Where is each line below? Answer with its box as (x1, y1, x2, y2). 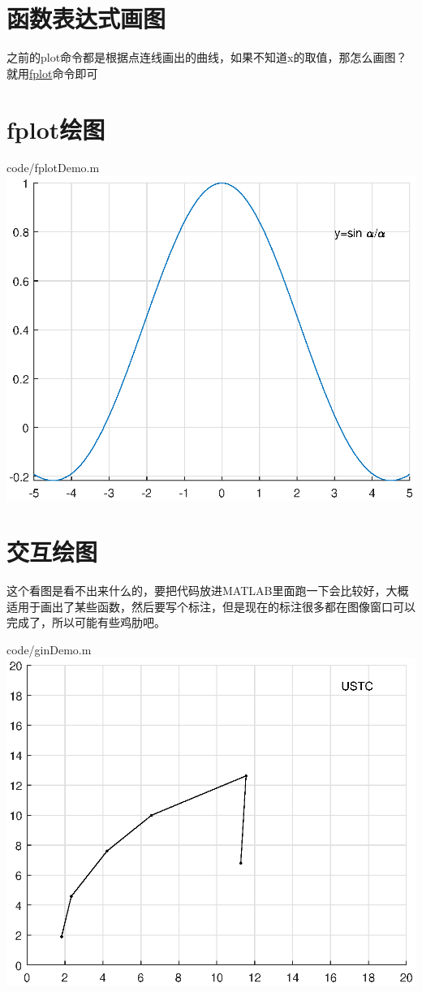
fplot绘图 (6, 112, 105, 145)
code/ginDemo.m (6, 641, 92, 658)
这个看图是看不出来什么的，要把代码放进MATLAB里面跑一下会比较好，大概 (6, 582, 409, 599)
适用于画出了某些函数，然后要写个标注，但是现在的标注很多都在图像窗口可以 (6, 597, 416, 615)
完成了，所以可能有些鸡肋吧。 (6, 614, 166, 631)
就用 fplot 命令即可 (6, 64, 98, 81)
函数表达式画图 (6, 2, 166, 35)
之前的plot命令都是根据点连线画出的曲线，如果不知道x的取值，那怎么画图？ (6, 49, 407, 66)
